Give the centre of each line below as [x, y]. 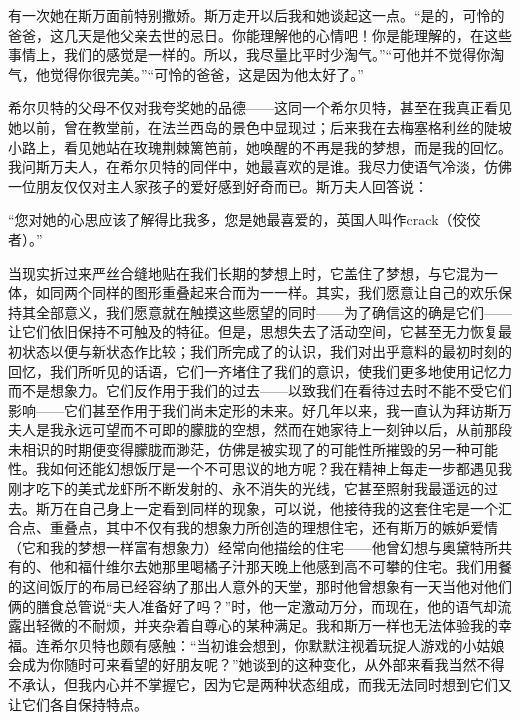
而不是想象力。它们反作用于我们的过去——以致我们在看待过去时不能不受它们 [260, 390]
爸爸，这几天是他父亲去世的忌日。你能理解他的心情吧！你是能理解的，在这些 [260, 34]
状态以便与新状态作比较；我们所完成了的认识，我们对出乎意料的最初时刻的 [266, 350]
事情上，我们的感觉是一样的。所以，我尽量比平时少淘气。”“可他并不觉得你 [249, 54]
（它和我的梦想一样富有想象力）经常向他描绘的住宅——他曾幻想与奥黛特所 [253, 546]
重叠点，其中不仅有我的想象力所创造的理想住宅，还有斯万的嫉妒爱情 [273, 527]
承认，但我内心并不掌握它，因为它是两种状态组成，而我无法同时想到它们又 [266, 684]
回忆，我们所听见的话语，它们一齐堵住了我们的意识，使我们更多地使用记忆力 [260, 370]
